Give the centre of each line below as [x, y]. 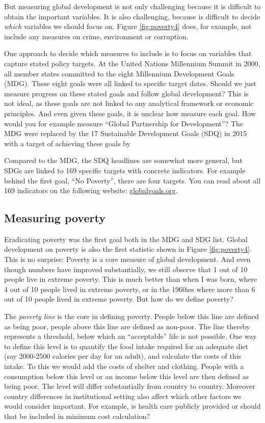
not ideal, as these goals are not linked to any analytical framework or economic [129, 103]
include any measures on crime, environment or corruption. [96, 36]
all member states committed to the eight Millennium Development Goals [119, 73]
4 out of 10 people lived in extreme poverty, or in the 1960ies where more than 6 [130, 289]
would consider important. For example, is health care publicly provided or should [132, 406]
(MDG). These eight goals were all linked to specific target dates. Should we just [130, 83]
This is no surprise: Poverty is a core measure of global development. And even [127, 259]
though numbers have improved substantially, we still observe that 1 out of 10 [126, 269]
